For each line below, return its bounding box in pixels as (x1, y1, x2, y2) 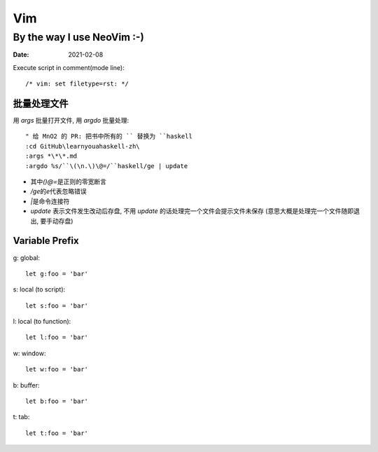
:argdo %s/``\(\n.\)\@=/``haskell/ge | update (25, 162, 188, 170)
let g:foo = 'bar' (25, 270, 89, 278)
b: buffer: (13, 381, 40, 389)
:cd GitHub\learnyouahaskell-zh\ (25, 142, 140, 150)
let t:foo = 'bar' (25, 429, 89, 437)
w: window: (13, 349, 46, 357)
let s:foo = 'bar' (25, 301, 89, 310)
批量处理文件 (13, 97, 69, 109)
